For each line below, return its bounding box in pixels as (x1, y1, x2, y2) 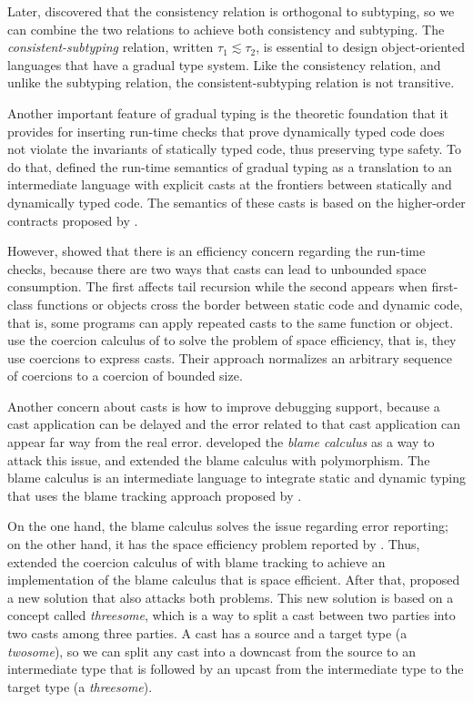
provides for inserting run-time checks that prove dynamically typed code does (7, 121, 445, 140)
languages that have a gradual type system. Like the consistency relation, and (7, 55, 441, 74)
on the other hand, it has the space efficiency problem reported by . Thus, (7, 535, 420, 554)
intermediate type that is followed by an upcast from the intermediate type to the (7, 659, 464, 678)
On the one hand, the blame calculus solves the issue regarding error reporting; (7, 516, 448, 535)
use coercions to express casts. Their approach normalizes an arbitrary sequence (7, 348, 452, 367)
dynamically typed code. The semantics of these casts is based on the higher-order (7, 192, 466, 211)
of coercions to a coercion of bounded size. (7, 366, 243, 385)
